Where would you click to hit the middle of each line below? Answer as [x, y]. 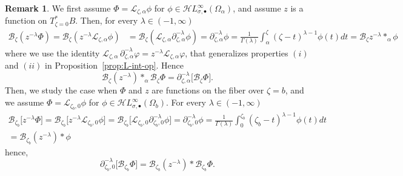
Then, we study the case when [61, 90]
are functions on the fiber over [208, 90]
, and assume [257, 8]
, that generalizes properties [237, 52]
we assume [25, 102]
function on [26, 20]
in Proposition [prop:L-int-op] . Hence [114, 65]
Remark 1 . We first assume [58, 8]
